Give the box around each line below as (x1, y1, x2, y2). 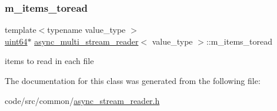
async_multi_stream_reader (34, 35, 139, 47)
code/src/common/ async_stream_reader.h (5, 94, 160, 106)
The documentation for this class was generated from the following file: (5, 75, 261, 86)
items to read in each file (5, 55, 94, 67)
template (5, 23, 36, 36)
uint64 (5, 35, 28, 47)
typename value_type (47, 23, 126, 36)
